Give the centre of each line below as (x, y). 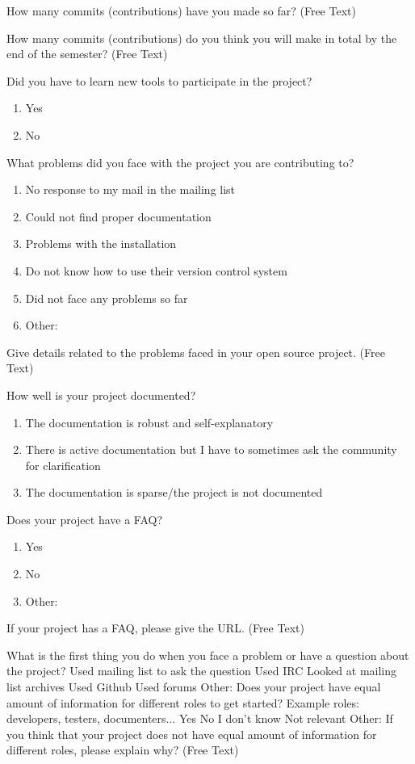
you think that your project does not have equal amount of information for (192, 734)
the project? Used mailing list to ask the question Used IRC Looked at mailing (201, 671)
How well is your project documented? (101, 395)
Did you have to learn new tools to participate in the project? (159, 80)
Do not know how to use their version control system (156, 270)
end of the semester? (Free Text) (87, 54)
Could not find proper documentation (118, 216)
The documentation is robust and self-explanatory (149, 422)
